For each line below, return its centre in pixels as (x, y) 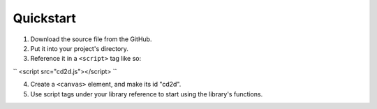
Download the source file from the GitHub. (91, 39)
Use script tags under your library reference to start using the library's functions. (147, 94)
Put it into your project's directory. (79, 48)
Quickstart (45, 18)
